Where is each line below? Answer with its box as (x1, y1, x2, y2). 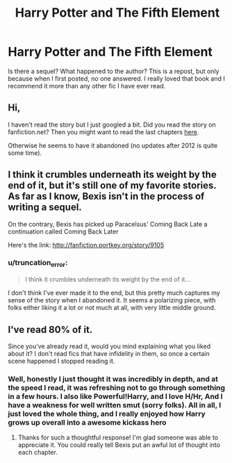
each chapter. (17, 448, 58, 457)
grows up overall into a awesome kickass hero (8, 417, 167, 427)
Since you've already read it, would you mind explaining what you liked (8, 342, 211, 350)
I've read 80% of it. (8, 323, 93, 335)
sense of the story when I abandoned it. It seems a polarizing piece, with (8, 296, 216, 304)
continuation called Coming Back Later (8, 227, 119, 236)
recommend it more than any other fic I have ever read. (8, 81, 166, 90)
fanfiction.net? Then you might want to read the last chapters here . (8, 127, 199, 136)
